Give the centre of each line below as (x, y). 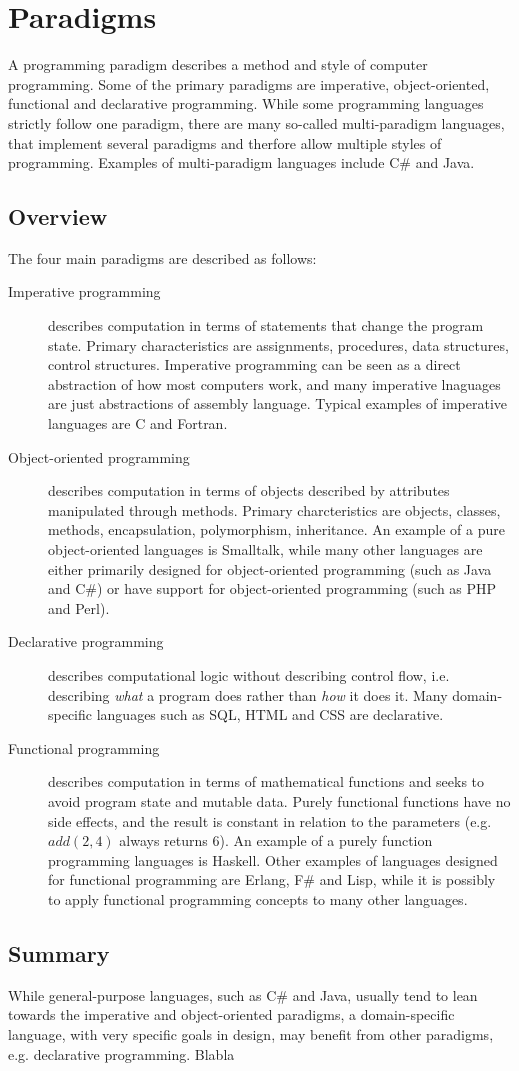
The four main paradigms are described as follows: (162, 257)
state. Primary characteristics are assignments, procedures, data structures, (278, 344)
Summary (59, 952)
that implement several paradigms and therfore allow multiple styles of (225, 142)
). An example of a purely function (326, 840)
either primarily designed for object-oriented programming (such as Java (270, 568)
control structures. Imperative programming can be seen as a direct (254, 364)
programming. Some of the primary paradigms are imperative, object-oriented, (249, 83)
